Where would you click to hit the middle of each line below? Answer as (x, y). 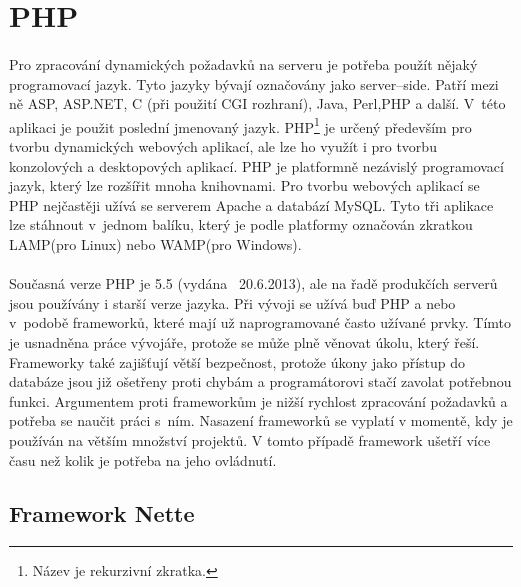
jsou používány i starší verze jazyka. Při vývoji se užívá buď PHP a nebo (232, 302)
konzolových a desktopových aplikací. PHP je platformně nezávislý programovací (256, 165)
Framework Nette (102, 513)
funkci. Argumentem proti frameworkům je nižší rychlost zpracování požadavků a (258, 400)
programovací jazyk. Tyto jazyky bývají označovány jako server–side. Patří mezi (254, 83)
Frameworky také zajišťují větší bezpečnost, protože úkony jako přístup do (237, 361)
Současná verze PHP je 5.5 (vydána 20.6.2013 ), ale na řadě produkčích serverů (253, 283)
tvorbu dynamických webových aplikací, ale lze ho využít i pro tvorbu (223, 146)
